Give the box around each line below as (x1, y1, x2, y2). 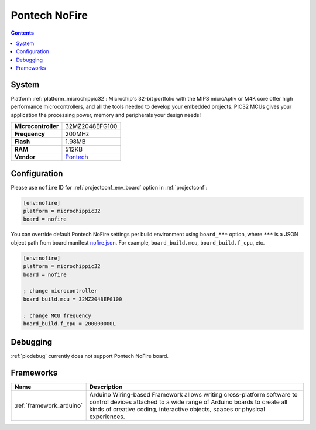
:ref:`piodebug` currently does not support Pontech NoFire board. (11, 353, 169, 360)
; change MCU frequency (23, 312, 92, 319)
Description (89, 383, 123, 391)
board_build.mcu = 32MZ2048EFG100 (23, 295, 122, 302)
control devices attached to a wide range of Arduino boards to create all (89, 398, 288, 406)
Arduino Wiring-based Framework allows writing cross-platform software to (89, 391, 298, 399)
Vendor (14, 153, 36, 161)
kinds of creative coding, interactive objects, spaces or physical (89, 405, 266, 414)
